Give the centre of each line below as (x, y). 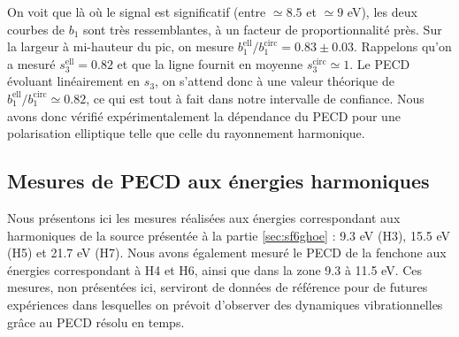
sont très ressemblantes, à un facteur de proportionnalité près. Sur (263, 29)
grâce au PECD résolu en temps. (96, 322)
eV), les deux (382, 11)
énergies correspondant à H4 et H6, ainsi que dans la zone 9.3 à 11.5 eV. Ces (215, 269)
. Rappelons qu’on (403, 46)
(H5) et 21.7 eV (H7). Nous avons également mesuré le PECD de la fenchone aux (227, 253)
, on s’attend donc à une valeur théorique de (275, 81)
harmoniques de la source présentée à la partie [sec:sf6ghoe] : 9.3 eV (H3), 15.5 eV (229, 235)
